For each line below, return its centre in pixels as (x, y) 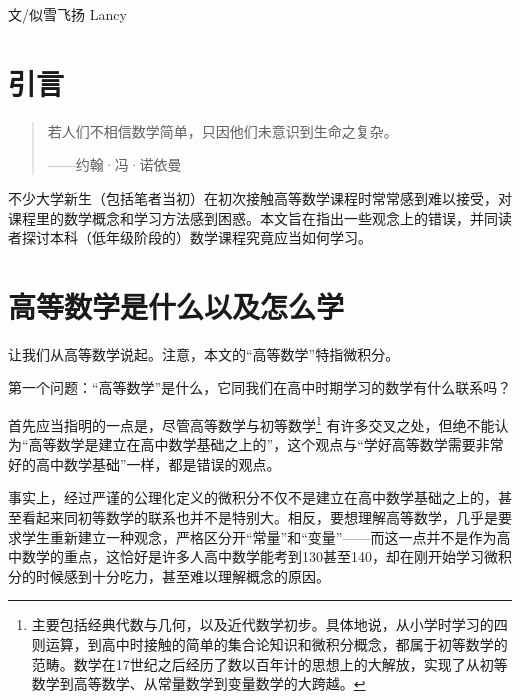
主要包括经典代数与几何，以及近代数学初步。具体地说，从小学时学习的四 (269, 624)
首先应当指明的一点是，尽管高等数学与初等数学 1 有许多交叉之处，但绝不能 (251, 423)
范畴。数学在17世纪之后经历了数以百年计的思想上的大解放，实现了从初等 (269, 663)
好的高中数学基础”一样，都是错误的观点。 (144, 463)
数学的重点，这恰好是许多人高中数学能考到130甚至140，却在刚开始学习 (252, 556)
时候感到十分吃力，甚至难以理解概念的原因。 (182, 575)
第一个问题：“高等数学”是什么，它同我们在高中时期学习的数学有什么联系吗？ (260, 387)
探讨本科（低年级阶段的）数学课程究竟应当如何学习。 (196, 237)
